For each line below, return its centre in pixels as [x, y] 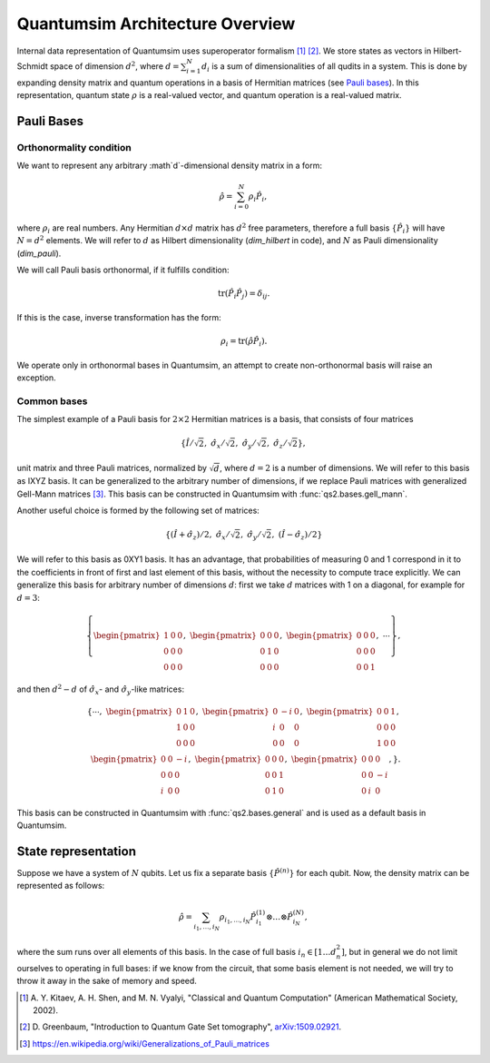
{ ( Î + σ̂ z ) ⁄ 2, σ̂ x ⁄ [197, 536]
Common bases [52, 401]
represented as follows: [61, 886]
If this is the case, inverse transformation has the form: [119, 317]
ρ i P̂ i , [258, 198]
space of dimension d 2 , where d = [115, 66]
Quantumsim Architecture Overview [156, 24]
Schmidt [33, 66]
